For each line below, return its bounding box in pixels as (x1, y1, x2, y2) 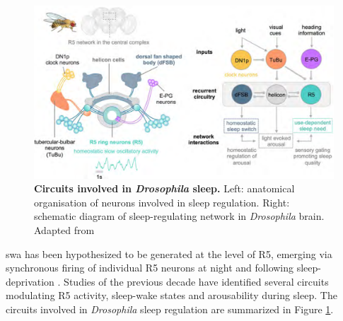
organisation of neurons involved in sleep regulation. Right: (34, 194, 290, 209)
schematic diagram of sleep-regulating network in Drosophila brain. (34, 209, 325, 223)
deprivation (6, 274, 54, 288)
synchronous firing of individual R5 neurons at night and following (6, 260, 294, 275)
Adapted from (34, 223, 95, 238)
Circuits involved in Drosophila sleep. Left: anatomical (34, 181, 295, 196)
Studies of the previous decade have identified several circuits (64, 274, 329, 288)
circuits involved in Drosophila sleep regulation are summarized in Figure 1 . (6, 302, 334, 317)
